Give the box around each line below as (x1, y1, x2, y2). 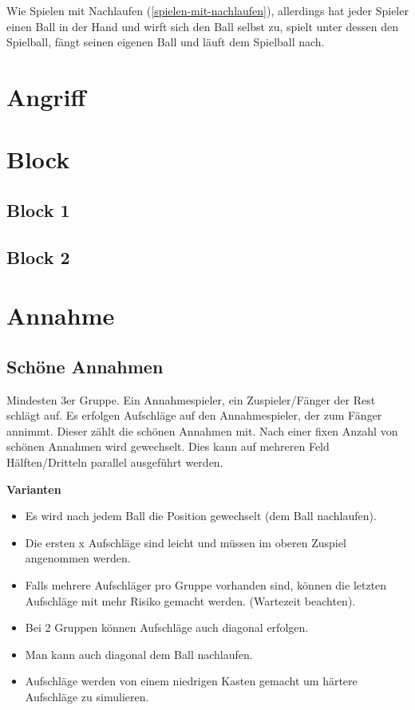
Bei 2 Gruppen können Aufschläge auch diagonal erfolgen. (25, 619, 309, 636)
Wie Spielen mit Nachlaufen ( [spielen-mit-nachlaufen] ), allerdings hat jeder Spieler (6, 2, 409, 18)
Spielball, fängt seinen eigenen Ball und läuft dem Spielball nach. (6, 34, 325, 50)
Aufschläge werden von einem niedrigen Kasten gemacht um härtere (25, 673, 358, 689)
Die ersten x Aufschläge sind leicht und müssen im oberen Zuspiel (25, 534, 346, 550)
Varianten (6, 480, 61, 497)
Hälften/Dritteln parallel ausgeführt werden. (6, 454, 223, 471)
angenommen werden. (25, 550, 131, 566)
